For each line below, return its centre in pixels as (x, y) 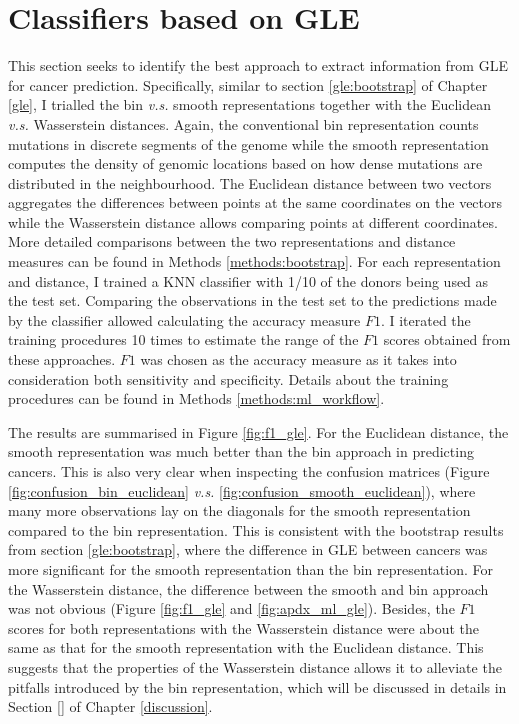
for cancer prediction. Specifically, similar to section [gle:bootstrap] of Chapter (248, 84)
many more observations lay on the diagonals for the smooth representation (239, 510)
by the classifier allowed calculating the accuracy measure (184, 319)
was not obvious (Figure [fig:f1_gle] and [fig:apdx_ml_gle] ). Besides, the (231, 608)
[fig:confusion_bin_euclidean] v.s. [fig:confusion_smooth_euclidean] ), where (242, 490)
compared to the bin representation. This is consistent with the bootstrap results (256, 529)
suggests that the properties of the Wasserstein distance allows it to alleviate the (255, 666)
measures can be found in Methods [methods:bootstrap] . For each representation (254, 261)
